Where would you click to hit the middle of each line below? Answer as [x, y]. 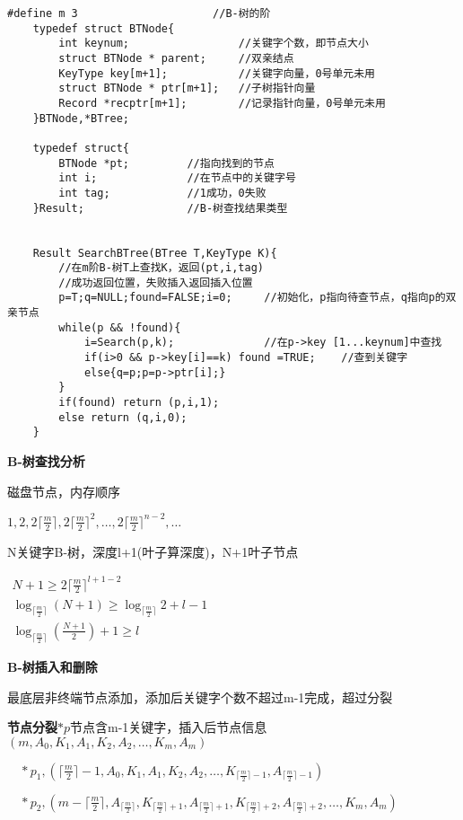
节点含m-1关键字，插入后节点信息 [169, 727]
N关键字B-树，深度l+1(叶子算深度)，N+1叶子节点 [153, 551]
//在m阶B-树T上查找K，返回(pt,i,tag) [161, 268]
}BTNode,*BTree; [81, 118]
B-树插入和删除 [52, 666]
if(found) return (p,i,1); [139, 403]
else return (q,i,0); [123, 417]
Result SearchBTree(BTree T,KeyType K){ [155, 253]
